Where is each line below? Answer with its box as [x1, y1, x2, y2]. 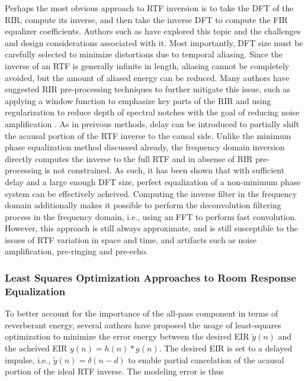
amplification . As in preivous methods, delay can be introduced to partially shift [5, 117, 300, 130]
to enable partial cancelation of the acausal [128, 353, 284, 366]
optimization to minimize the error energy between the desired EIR [5, 330, 249, 343]
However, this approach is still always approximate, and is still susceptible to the [5, 222, 298, 234]
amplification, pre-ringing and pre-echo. [5, 245, 148, 257]
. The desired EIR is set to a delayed [159, 341, 293, 354]
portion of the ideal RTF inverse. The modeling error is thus [5, 365, 224, 377]
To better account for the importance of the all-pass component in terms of [5, 307, 278, 319]
